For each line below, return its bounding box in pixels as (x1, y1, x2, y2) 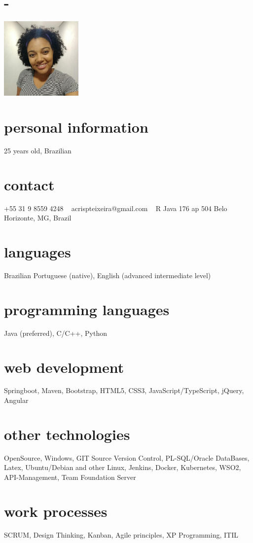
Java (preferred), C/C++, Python (4, 327, 107, 338)
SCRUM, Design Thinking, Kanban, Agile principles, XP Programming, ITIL (4, 529, 238, 540)
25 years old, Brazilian (4, 145, 72, 156)
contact (4, 174, 55, 194)
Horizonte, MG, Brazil (4, 213, 72, 223)
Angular (4, 395, 29, 405)
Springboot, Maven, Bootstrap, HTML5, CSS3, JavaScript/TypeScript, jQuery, (4, 385, 244, 396)
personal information (4, 117, 148, 137)
